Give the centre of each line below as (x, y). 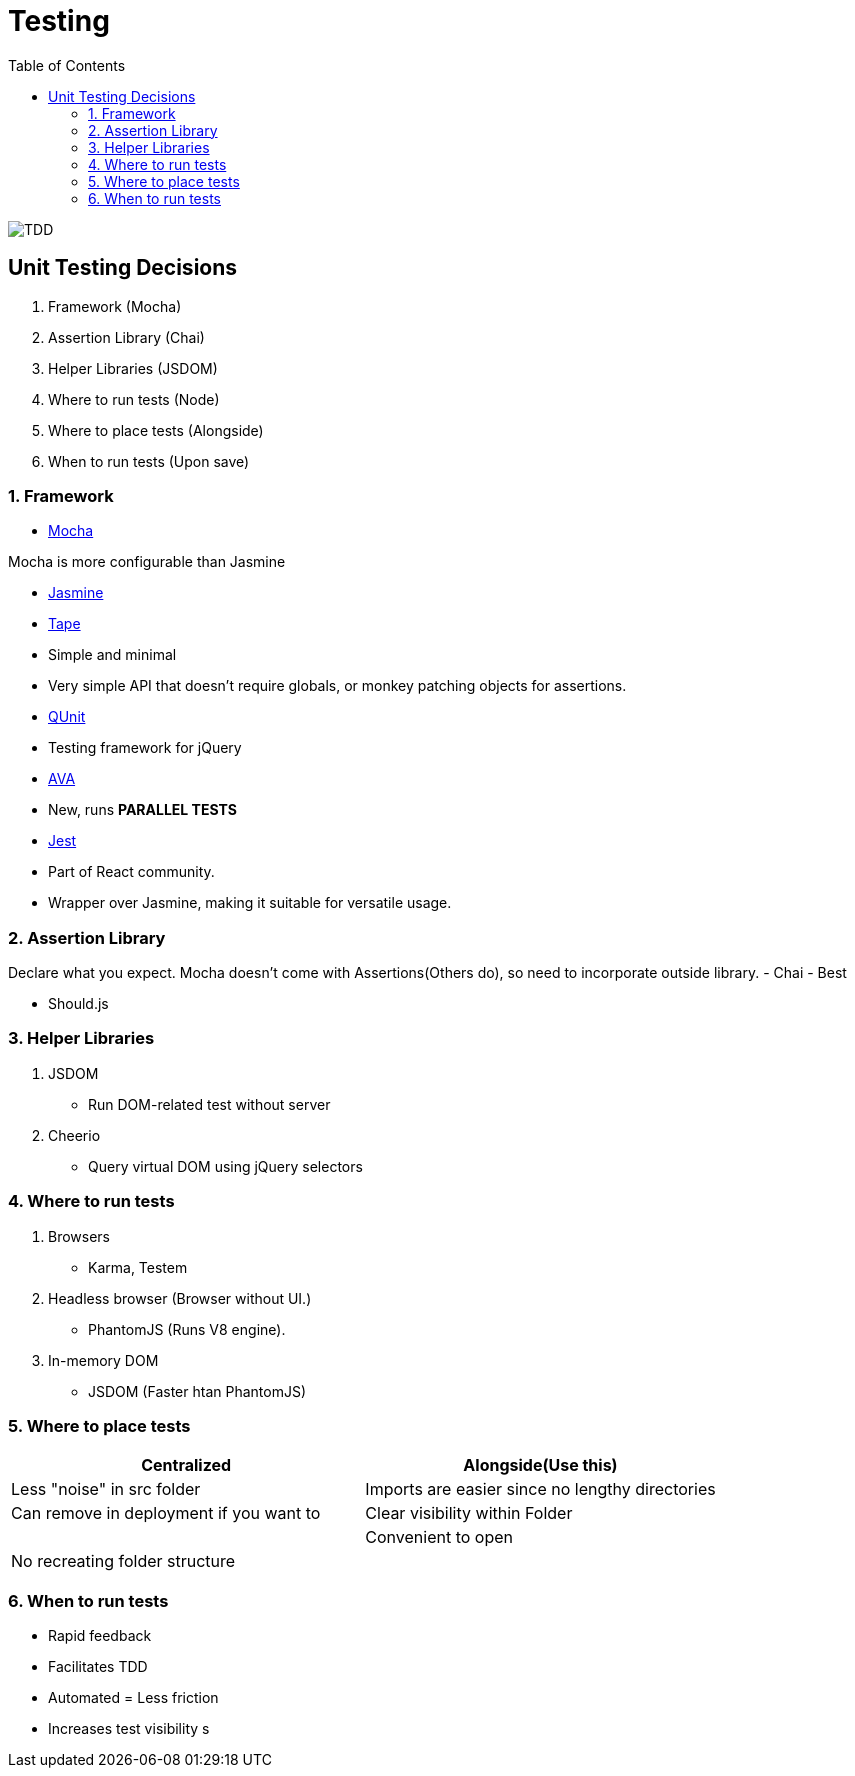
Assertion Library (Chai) (126, 337)
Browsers (79, 1236)
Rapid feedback (100, 1636)
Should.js (78, 1004)
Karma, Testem (138, 1267)
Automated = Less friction (133, 1698)
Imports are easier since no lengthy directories (540, 1489)
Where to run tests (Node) (134, 399)
